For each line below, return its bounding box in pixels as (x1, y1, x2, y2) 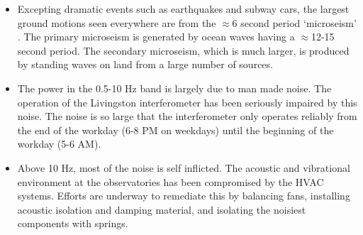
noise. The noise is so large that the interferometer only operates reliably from (17, 109, 357, 124)
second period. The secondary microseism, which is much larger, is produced (17, 43, 350, 58)
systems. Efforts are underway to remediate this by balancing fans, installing (17, 188, 350, 203)
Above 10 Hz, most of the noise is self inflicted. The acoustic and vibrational (17, 160, 350, 175)
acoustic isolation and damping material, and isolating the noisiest (17, 202, 306, 217)
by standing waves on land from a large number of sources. (17, 57, 273, 72)
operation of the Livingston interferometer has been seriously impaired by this (17, 94, 357, 109)
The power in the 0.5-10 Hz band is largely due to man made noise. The (17, 80, 332, 95)
